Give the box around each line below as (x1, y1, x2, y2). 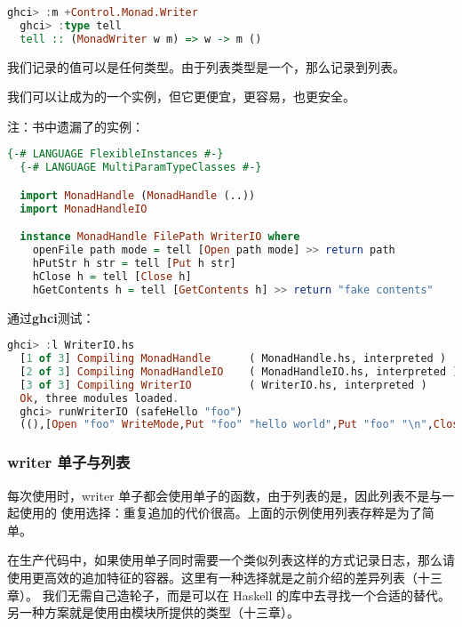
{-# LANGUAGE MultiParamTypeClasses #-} (20, 161, 262, 174)
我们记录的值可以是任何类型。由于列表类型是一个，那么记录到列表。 (7, 57, 405, 76)
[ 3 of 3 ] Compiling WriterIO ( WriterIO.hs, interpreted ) (20, 378, 427, 391)
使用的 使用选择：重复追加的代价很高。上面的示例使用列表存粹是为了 (19, 503, 422, 522)
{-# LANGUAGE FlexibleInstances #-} (7, 148, 224, 161)
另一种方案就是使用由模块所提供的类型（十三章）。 (7, 603, 299, 622)
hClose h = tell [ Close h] (32, 269, 192, 283)
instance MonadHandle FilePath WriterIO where (20, 230, 300, 244)
